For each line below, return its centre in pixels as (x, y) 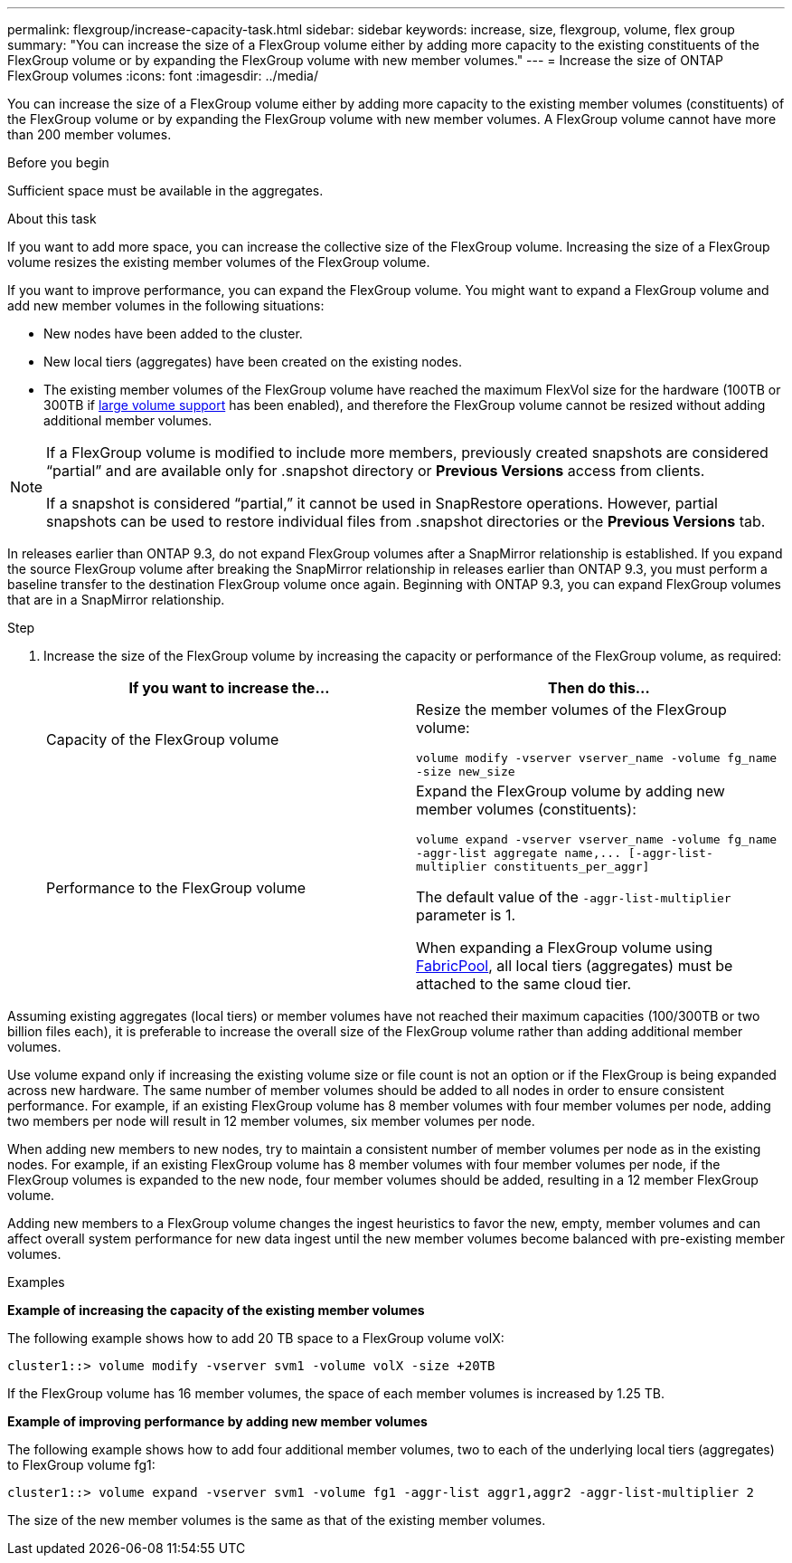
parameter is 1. (466, 915)
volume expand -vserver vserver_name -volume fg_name (597, 839)
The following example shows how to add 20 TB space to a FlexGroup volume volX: (256, 1338)
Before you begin (58, 162)
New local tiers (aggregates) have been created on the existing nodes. (253, 362)
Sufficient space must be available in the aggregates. (165, 191)
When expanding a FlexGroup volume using (565, 948)
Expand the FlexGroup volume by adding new (570, 791)
